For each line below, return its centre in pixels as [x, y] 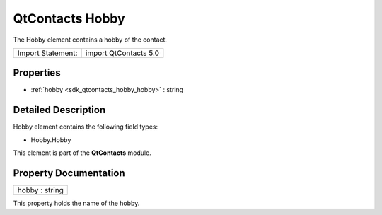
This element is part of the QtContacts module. [82, 153]
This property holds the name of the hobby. [76, 203]
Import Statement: [47, 53]
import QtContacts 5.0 [122, 53]
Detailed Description [59, 110]
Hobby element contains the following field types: [86, 127]
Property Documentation [69, 173]
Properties [37, 73]
